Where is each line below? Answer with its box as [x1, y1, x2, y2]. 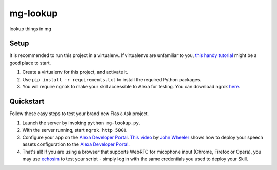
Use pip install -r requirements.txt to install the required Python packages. [22, 76, 202, 82]
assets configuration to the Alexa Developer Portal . [22, 141, 130, 147]
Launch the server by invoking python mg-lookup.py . [22, 120, 141, 126]
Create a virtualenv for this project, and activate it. [22, 69, 128, 75]
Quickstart [9, 97, 45, 105]
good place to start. [9, 60, 51, 66]
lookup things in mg [9, 26, 51, 32]
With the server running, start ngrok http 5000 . [22, 127, 128, 133]
